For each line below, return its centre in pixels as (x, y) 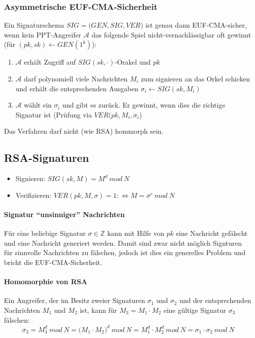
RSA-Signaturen (47, 158)
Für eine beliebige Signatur (45, 233)
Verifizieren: (34, 195)
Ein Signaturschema (34, 25)
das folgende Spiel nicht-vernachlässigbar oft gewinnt (171, 34)
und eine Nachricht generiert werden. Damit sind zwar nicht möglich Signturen (123, 243)
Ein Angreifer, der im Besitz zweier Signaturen (75, 300)
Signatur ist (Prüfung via (54, 114)
